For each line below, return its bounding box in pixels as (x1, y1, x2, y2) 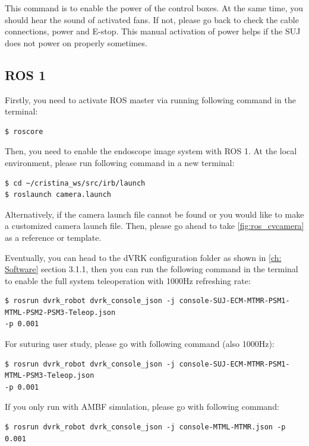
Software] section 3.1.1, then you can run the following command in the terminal (5, 263, 298, 275)
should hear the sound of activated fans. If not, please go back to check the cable (5, 13, 299, 26)
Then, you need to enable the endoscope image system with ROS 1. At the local (5, 145, 297, 157)
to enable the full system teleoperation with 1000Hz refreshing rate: (5, 274, 251, 286)
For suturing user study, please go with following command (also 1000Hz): (5, 337, 275, 350)
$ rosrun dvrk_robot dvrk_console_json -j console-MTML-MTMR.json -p (5, 423, 286, 432)
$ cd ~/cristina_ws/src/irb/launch (5, 179, 146, 187)
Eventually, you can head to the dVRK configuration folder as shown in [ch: (5, 251, 282, 263)
